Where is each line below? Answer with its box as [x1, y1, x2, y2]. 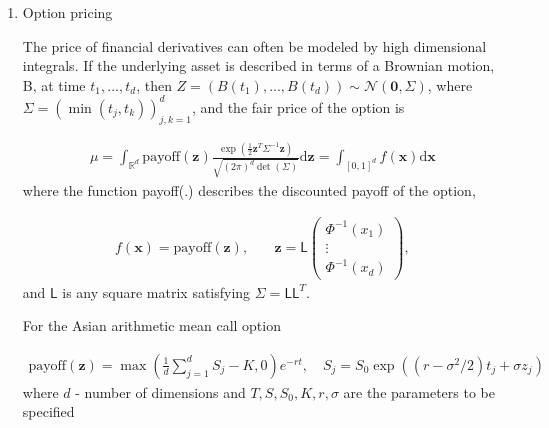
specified [22, 401, 75, 422]
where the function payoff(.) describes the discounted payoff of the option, [22, 179, 476, 200]
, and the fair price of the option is [191, 96, 405, 117]
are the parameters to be [343, 381, 495, 402]
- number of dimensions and [75, 381, 246, 402]
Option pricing [22, 2, 113, 22]
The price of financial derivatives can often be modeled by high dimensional [22, 35, 487, 56]
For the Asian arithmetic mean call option [22, 315, 281, 336]
